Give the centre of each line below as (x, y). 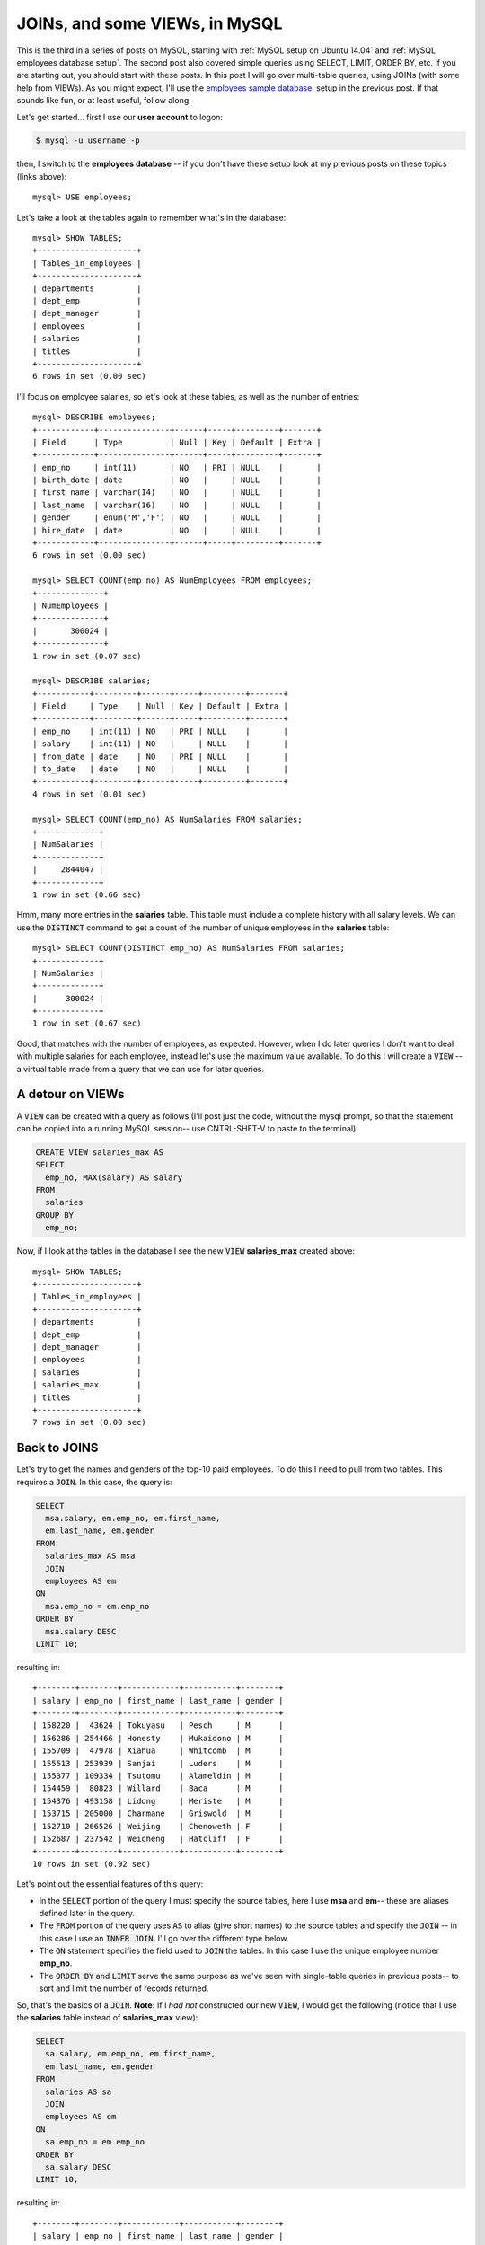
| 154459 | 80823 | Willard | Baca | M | (158, 1788)
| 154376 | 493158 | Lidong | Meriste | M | (158, 1801)
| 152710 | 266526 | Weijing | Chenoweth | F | (158, 1826)
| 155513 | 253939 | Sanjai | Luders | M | (158, 1763)
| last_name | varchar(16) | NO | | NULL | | (177, 505)
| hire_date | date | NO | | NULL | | (177, 530)
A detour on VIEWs (71, 1094)
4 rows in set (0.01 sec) (90, 794)
